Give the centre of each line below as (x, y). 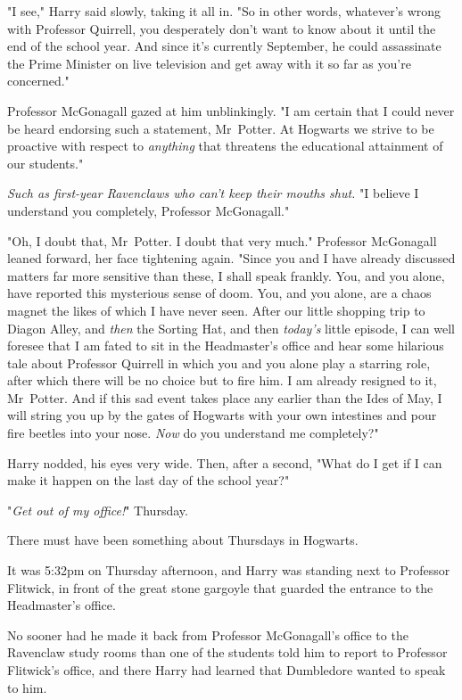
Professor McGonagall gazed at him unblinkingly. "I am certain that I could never (231, 110)
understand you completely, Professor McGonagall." (148, 210)
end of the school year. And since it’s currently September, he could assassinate (224, 46)
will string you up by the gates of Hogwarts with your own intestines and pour (222, 415)
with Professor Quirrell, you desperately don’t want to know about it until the (222, 28)
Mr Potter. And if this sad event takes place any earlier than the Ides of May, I (225, 397)
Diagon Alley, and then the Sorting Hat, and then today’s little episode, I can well (231, 328)
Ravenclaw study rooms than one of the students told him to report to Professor (227, 652)
